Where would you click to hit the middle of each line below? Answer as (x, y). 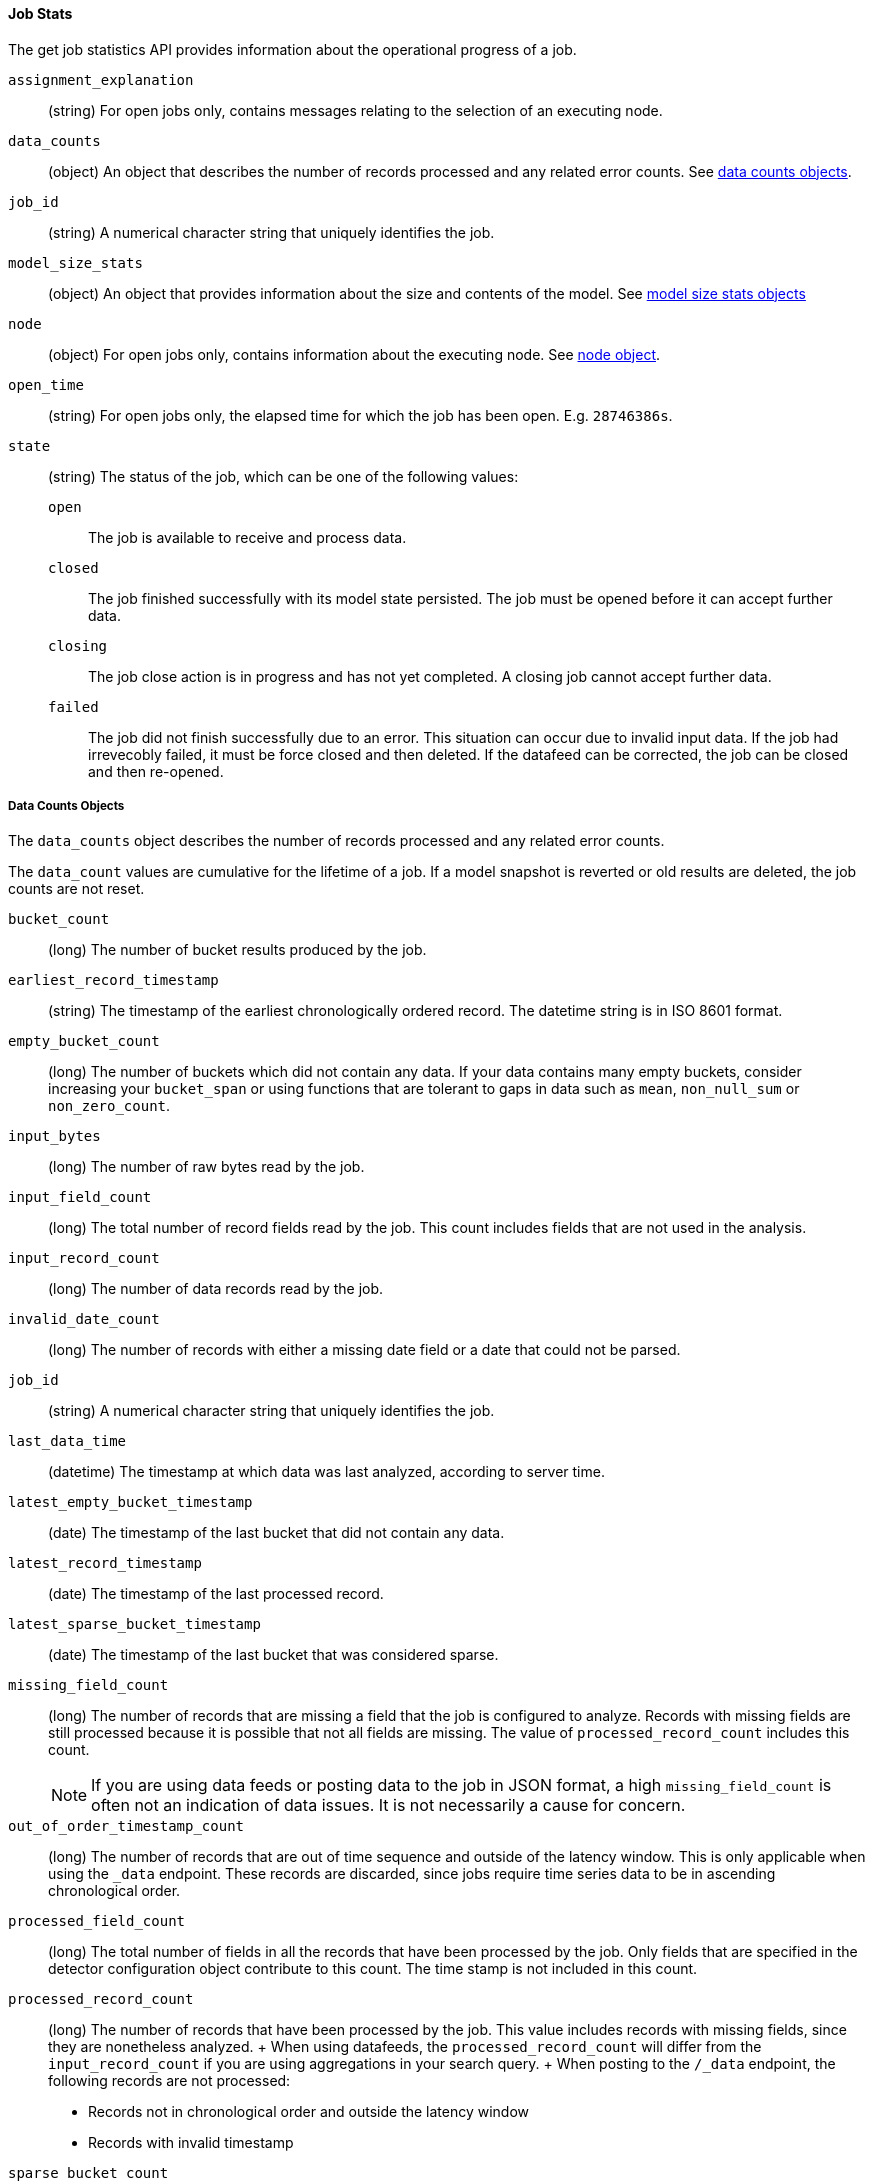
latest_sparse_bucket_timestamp (134, 1624)
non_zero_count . (109, 1106)
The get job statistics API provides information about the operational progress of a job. (292, 49)
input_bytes (54, 1136)
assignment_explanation (101, 79)
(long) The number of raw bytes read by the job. (206, 1167)
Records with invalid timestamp (191, 2143)
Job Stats (40, 13)
